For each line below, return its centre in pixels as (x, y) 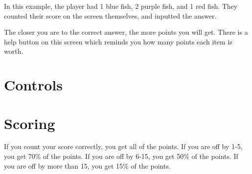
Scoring (30, 123)
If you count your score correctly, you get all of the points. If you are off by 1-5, (123, 146)
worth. (14, 51)
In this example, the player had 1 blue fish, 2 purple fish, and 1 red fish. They (121, 6)
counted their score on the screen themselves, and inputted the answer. (110, 15)
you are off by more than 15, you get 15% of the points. (87, 165)
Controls (33, 85)
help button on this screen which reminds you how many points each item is (118, 41)
